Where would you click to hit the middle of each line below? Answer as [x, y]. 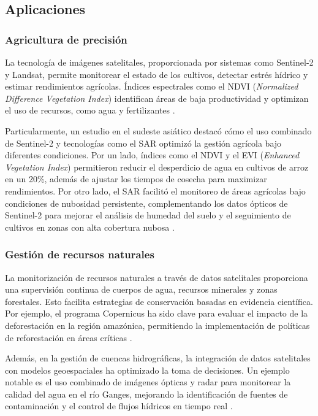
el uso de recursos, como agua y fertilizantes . [90, 110]
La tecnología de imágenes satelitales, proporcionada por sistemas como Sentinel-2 [159, 62]
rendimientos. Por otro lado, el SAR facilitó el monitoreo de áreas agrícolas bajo [155, 191]
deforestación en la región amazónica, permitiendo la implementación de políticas [157, 325]
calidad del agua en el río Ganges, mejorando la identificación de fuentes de [146, 394]
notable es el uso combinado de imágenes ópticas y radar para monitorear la [148, 382]
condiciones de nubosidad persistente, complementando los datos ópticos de [146, 203]
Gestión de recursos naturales [80, 254]
